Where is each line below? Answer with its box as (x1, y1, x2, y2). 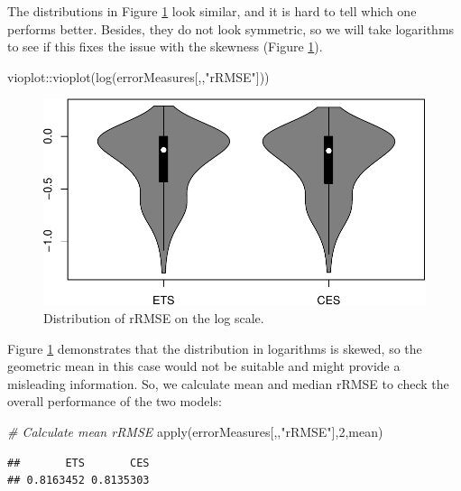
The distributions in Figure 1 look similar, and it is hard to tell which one (7, 2, 417, 20)
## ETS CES (7, 456, 150, 469)
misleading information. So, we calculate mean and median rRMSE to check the (7, 374, 449, 393)
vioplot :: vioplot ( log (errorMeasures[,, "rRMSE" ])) (7, 67, 270, 86)
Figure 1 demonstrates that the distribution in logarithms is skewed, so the (7, 338, 422, 357)
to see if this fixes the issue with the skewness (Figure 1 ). (7, 37, 323, 56)
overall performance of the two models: (7, 392, 222, 411)
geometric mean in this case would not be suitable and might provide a (7, 357, 401, 375)
